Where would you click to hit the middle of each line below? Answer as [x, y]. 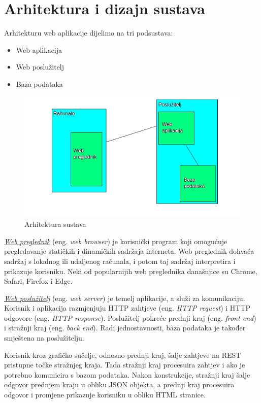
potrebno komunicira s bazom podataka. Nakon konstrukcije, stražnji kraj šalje [127, 374]
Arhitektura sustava [55, 224]
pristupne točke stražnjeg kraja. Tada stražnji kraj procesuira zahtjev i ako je [125, 365]
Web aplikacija [39, 49]
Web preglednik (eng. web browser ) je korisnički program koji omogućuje [116, 241]
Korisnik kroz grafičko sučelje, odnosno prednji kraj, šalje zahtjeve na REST [123, 355]
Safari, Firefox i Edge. [38, 281]
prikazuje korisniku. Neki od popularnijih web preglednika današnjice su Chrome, [131, 271]
